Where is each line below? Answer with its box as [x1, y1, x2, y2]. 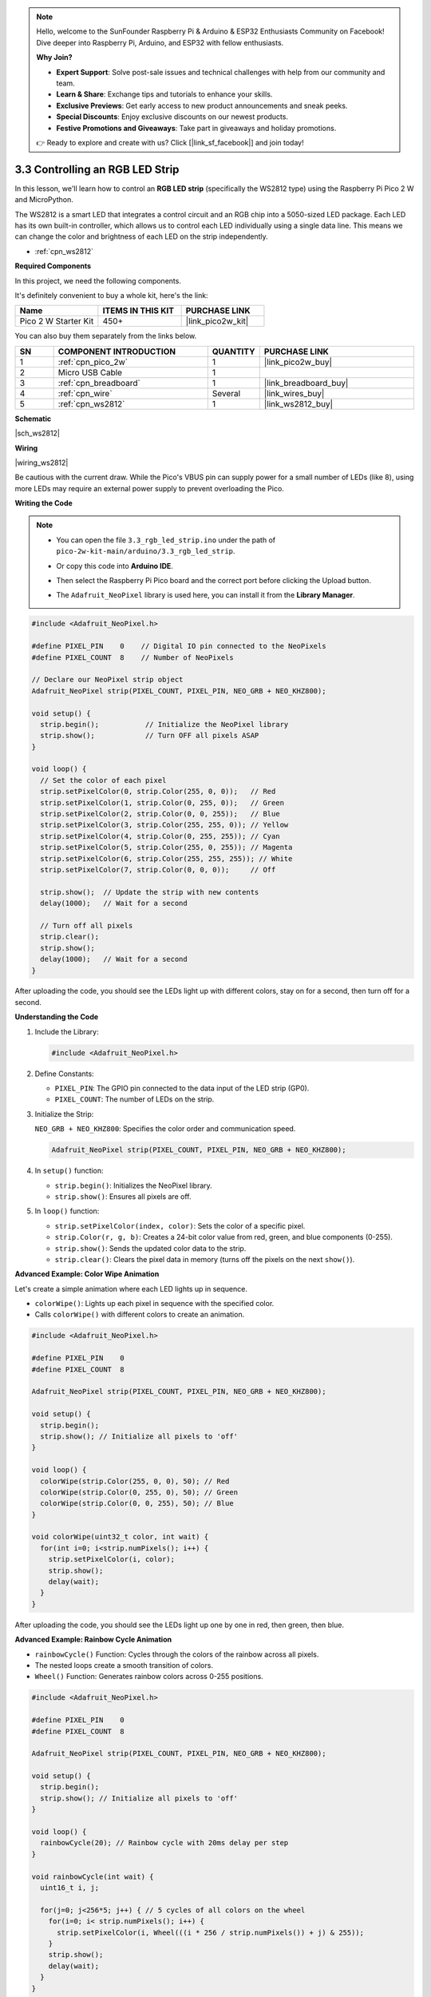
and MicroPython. [14, 195, 73, 204]
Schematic [14, 414, 52, 423]
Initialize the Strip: [34, 1109, 94, 1118]
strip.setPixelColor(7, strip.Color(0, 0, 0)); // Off [40, 865, 276, 874]
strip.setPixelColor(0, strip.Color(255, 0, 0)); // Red [40, 787, 276, 796]
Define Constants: [34, 1069, 95, 1078]
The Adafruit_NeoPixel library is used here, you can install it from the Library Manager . [56, 590, 355, 600]
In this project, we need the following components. [14, 276, 181, 285]
